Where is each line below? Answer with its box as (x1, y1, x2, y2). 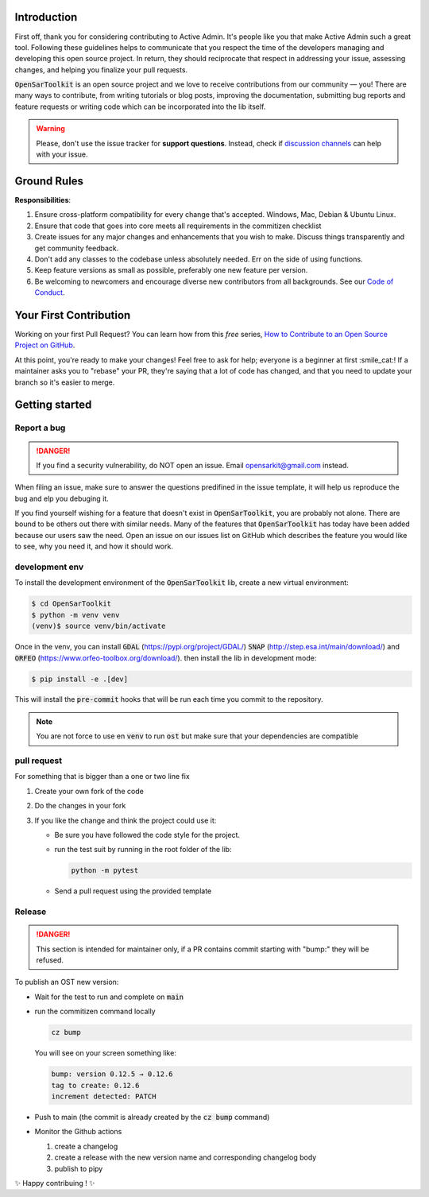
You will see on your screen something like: (34, 1048, 176, 1058)
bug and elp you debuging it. (14, 494, 109, 503)
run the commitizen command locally (34, 1006, 156, 1017)
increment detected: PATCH (51, 1091, 157, 1101)
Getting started (14, 398, 92, 412)
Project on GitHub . (14, 340, 75, 350)
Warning (36, 124, 65, 134)
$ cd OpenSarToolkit (31, 599, 111, 608)
